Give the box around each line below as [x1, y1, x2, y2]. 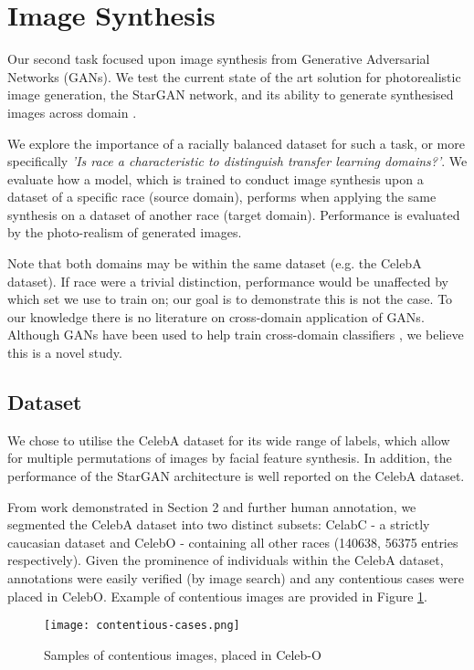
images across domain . [7, 102, 137, 121]
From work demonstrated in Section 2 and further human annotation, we [7, 497, 416, 516]
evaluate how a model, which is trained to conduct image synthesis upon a [7, 169, 424, 188]
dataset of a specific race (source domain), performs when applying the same [7, 187, 437, 206]
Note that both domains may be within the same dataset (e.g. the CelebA [7, 254, 422, 273]
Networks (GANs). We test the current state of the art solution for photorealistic [7, 67, 461, 86]
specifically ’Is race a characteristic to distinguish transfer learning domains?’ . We [7, 152, 468, 171]
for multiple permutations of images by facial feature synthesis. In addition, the [7, 448, 452, 467]
